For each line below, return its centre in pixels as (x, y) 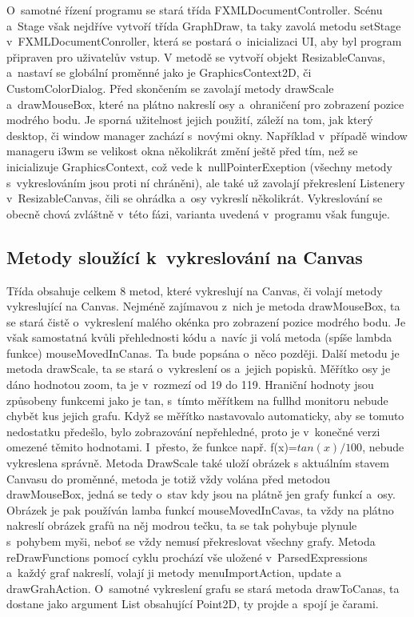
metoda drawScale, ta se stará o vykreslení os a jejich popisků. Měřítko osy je (199, 369)
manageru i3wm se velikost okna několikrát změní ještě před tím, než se (182, 151)
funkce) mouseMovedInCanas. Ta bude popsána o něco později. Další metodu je (203, 353)
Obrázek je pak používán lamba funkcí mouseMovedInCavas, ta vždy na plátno (200, 509)
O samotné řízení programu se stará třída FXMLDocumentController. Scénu (195, 10)
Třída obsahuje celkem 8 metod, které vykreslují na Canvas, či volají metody (195, 290)
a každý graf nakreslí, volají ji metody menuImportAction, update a (174, 573)
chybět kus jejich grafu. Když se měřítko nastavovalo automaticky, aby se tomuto (205, 416)
